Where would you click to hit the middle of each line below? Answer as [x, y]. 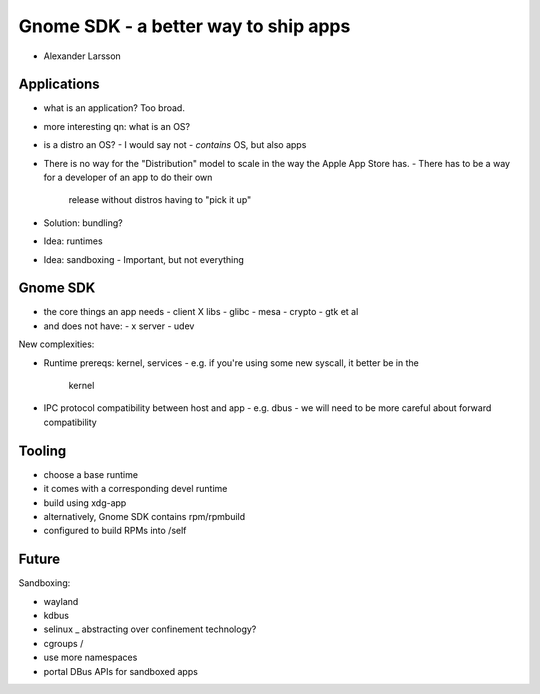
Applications [59, 84]
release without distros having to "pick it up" [160, 200]
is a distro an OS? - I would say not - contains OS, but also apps [175, 145]
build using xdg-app [85, 502]
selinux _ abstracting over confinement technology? [150, 629]
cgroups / [63, 643]
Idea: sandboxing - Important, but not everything [144, 259]
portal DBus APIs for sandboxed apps [121, 671]
